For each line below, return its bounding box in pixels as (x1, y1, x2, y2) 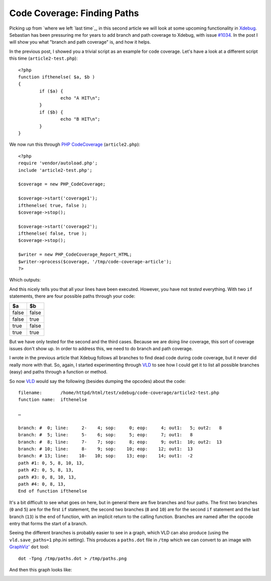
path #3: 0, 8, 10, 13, (18, 474, 77, 480)
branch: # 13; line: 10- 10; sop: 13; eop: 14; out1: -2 (18, 453, 193, 459)
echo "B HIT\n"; (60, 116, 100, 122)
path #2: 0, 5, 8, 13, (18, 467, 74, 473)
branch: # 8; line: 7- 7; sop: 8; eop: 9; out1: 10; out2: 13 (18, 439, 222, 445)
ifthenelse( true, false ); (18, 203, 87, 208)
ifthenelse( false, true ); (18, 231, 87, 236)
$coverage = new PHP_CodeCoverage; (18, 181, 106, 187)
